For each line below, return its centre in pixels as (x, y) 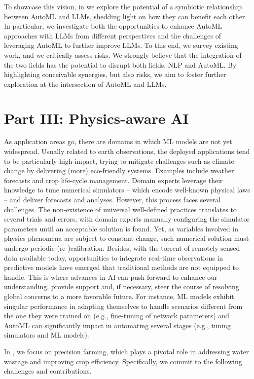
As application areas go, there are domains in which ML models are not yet (118, 141)
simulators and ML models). (47, 335)
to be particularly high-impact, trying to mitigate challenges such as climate (119, 161)
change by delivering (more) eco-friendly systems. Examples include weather (119, 171)
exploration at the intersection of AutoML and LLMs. (85, 84)
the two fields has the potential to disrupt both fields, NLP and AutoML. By (120, 64)
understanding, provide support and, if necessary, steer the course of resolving (122, 286)
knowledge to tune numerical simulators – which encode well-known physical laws (127, 190)
